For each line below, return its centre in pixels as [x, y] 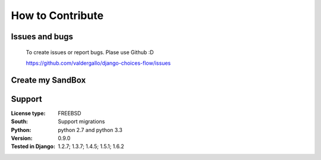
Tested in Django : [33, 146]
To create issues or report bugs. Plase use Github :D [90, 52]
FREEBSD [70, 113]
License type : [28, 113]
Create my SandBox [48, 80]
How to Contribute [57, 15]
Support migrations [81, 121]
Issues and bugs [42, 37]
